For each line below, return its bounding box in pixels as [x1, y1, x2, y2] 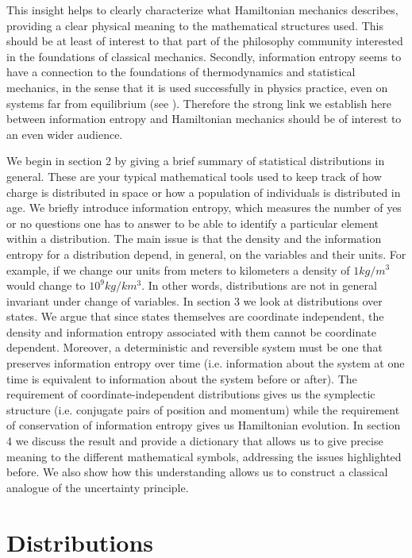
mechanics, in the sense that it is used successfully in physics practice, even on [6, 79, 388, 95]
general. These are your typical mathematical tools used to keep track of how [6, 167, 382, 184]
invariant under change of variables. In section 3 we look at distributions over [6, 292, 383, 309]
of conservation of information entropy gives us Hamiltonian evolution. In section [6, 417, 401, 433]
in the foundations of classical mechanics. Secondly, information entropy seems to [6, 48, 402, 64]
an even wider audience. [6, 125, 123, 142]
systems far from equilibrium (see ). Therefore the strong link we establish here [6, 94, 391, 111]
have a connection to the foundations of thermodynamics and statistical [6, 63, 356, 80]
